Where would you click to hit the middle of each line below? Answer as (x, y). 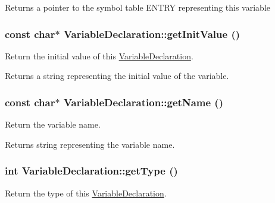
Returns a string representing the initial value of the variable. (117, 76)
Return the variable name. (53, 124)
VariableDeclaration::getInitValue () (152, 34)
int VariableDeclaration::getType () (91, 171)
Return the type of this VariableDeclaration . (86, 193)
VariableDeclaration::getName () (143, 102)
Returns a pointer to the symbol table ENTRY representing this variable (137, 7)
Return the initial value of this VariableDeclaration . (99, 55)
